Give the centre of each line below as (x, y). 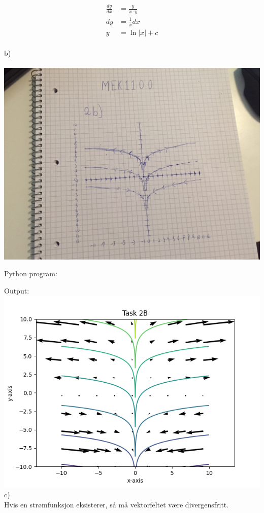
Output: (17, 291)
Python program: (31, 273)
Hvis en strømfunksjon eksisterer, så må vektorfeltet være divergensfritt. (117, 504)
